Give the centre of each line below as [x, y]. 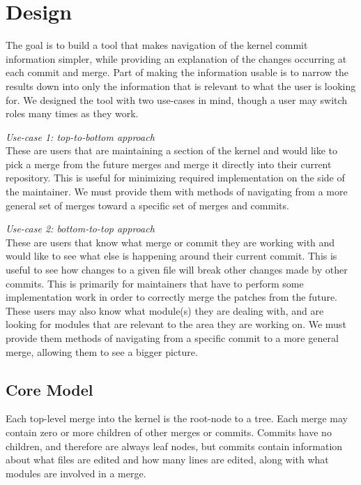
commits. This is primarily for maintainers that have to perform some [155, 283]
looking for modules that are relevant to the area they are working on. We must [176, 324]
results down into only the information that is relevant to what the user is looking [181, 85]
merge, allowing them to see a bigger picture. [102, 351]
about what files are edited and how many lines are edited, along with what [167, 460]
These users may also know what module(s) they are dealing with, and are [165, 310]
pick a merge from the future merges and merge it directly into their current [169, 164]
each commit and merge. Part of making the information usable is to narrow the [177, 72]
